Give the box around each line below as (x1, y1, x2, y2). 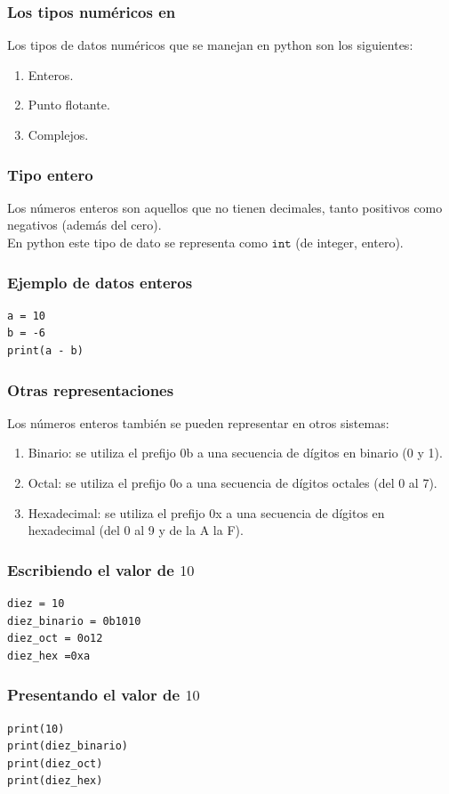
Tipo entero (7, 163, 93, 185)
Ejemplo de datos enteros (7, 271, 193, 293)
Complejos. (28, 126, 89, 143)
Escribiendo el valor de (7, 558, 174, 580)
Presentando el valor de (7, 684, 180, 706)
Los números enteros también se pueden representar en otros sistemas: (7, 413, 389, 432)
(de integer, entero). (295, 233, 404, 251)
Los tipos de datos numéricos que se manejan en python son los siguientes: (7, 36, 413, 54)
